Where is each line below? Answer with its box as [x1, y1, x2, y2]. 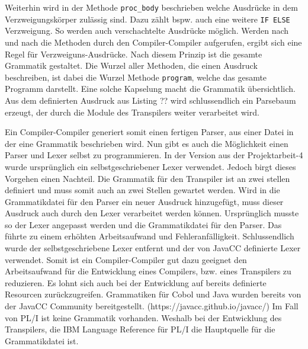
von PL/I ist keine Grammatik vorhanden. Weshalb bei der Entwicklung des [5, 311, 282, 324]
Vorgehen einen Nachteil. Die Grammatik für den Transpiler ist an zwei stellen [5, 172, 290, 184]
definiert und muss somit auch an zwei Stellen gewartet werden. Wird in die [5, 184, 280, 196]
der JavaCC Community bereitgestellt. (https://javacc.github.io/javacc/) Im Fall [5, 300, 299, 312]
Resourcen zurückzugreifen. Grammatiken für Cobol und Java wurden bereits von [5, 288, 301, 300]
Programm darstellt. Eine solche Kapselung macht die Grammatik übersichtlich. [5, 82, 296, 95]
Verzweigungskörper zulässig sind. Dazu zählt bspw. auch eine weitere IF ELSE [5, 12, 290, 25]
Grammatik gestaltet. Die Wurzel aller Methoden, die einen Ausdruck [5, 59, 258, 72]
